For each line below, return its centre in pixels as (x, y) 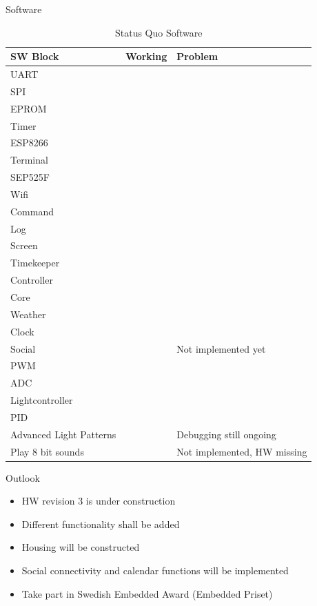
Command (32, 211)
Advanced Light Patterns (63, 434)
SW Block (35, 56)
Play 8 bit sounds (47, 451)
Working (146, 56)
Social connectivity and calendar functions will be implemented (155, 570)
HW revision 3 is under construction (99, 501)
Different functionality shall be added (101, 524)
